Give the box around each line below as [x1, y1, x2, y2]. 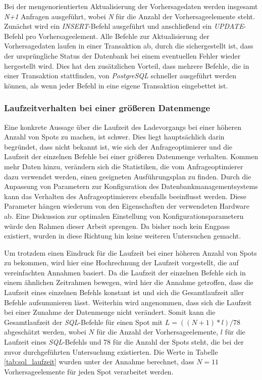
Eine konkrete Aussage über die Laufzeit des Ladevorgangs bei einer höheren [4, 121, 242, 132]
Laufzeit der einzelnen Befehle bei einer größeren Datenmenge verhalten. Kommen [4, 151, 258, 162]
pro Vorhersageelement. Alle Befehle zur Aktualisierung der [25, 30, 209, 41]
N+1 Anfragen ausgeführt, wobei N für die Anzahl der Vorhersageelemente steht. [4, 11, 255, 21]
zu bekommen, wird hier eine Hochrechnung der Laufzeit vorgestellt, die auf [4, 257, 239, 268]
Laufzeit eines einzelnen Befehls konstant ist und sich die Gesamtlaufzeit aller [4, 287, 244, 298]
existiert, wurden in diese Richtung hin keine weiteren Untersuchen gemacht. [4, 230, 241, 241]
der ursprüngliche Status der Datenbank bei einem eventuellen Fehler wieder [4, 50, 241, 61]
